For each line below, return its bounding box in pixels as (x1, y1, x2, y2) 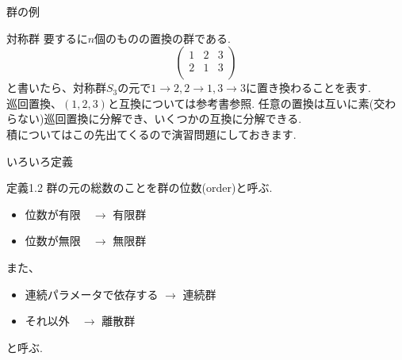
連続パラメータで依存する (25, 285, 159, 302)
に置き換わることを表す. (245, 79, 371, 96)
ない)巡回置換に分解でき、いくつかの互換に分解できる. (17, 110, 302, 127)
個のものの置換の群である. (94, 29, 231, 46)
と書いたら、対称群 (6, 79, 106, 96)
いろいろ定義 (6, 152, 73, 169)
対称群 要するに (6, 29, 88, 46)
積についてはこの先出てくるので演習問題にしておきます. (6, 125, 297, 142)
